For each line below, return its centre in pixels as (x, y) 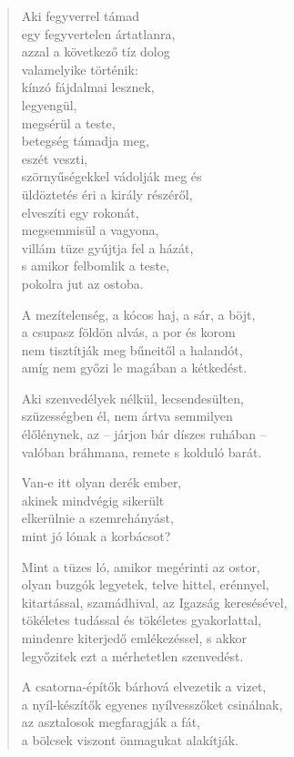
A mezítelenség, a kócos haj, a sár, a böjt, (138, 314)
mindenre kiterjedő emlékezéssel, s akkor (134, 638)
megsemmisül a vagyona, (90, 230)
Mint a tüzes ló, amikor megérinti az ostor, (141, 566)
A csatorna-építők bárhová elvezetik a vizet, (144, 686)
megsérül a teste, (68, 123)
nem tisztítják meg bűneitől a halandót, (132, 349)
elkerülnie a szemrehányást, (97, 518)
